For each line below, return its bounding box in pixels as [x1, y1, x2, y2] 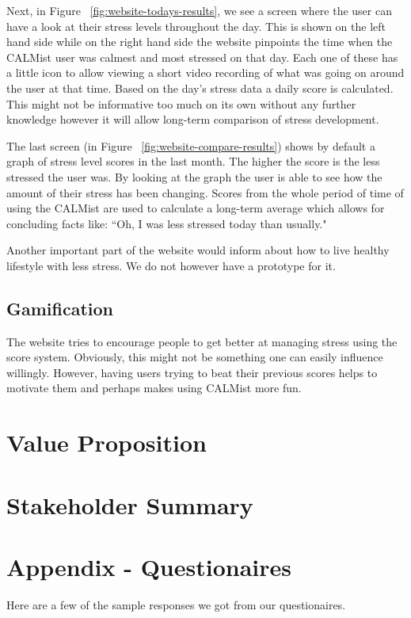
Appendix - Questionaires [6, 551, 291, 583]
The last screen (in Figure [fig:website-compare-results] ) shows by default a [6, 137, 375, 154]
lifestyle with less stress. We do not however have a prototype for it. [6, 257, 336, 273]
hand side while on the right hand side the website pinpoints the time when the [6, 33, 393, 50]
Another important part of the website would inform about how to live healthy [6, 242, 390, 258]
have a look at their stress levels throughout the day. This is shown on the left [6, 17, 386, 34]
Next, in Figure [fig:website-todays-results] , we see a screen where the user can [6, 2, 392, 18]
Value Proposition [6, 426, 207, 459]
